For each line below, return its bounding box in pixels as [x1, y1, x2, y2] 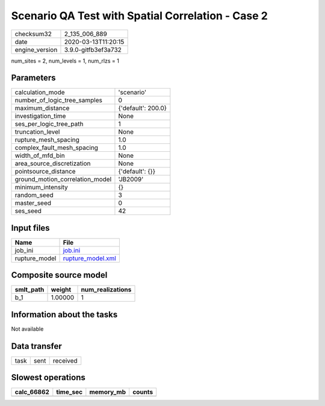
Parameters [11, 73, 56, 83]
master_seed [14, 199, 51, 207]
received [52, 356, 78, 364]
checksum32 [14, 30, 52, 38]
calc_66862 [14, 388, 49, 396]
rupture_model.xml [63, 254, 117, 262]
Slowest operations [11, 372, 85, 383]
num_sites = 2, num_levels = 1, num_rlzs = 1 [11, 57, 120, 64]
